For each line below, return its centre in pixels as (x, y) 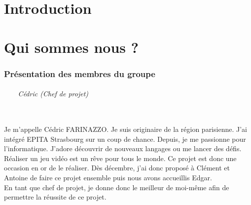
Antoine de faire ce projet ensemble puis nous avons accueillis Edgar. (108, 177)
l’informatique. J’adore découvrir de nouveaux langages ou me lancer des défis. (123, 148)
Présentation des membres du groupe (80, 73)
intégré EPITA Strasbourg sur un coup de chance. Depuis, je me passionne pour (125, 139)
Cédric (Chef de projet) (53, 94)
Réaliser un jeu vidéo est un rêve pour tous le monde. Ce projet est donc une (120, 158)
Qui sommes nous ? (71, 47)
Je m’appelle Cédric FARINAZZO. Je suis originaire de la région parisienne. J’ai (125, 129)
